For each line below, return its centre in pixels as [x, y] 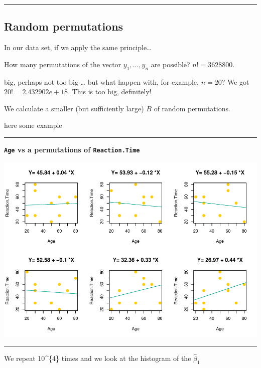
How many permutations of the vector [63, 64]
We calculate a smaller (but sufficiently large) [74, 108]
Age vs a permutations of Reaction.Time [72, 149]
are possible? [170, 64]
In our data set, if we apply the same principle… [78, 47]
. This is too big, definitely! [110, 91]
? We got [235, 81]
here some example [33, 125]
